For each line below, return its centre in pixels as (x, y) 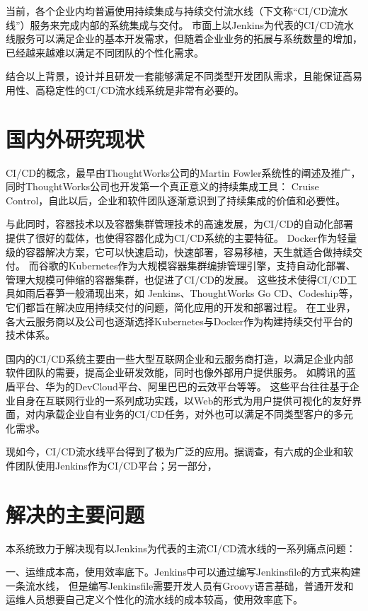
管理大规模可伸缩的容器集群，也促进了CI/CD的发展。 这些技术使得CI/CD (177, 279)
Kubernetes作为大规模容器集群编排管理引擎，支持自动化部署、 (212, 266)
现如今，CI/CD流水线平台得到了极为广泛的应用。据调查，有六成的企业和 (174, 452)
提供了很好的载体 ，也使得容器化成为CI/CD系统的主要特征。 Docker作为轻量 (182, 238)
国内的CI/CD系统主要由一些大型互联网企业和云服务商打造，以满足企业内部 (179, 358)
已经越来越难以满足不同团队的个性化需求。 (105, 52)
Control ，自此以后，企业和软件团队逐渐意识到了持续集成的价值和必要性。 (176, 200)
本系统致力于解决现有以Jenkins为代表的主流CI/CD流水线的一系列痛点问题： (181, 548)
